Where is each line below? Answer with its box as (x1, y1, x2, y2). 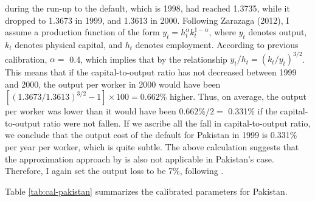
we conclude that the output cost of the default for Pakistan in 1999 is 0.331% (5, 128, 297, 141)
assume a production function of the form (5, 26, 160, 38)
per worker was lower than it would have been (5, 105, 176, 117)
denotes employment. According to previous (135, 38, 299, 50)
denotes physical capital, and (15, 38, 123, 50)
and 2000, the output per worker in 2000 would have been (5, 77, 221, 90)
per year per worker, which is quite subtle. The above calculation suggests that (5, 141, 299, 153)
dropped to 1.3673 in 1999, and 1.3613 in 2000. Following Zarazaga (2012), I (5, 13, 289, 26)
